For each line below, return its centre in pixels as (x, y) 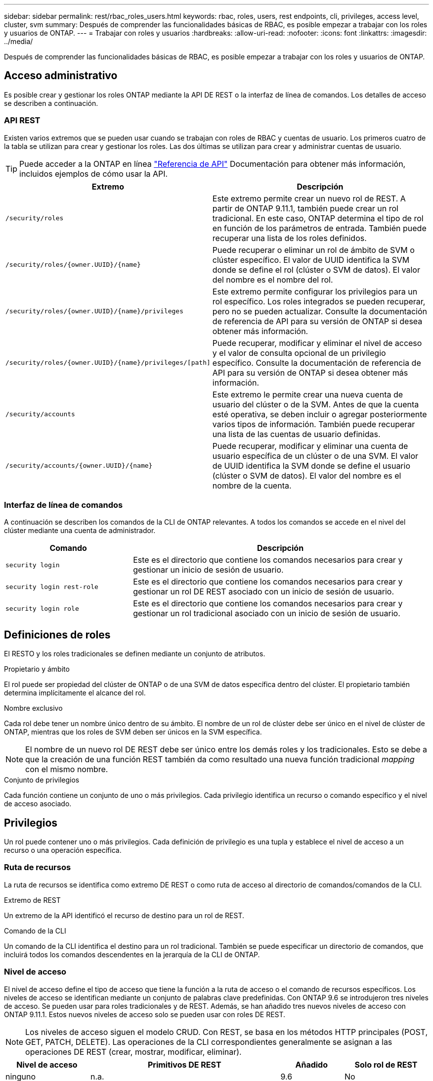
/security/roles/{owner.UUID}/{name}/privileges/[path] (108, 363)
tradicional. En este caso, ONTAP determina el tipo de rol (318, 218)
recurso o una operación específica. (63, 850)
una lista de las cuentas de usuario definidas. (296, 434)
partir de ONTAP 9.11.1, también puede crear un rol (305, 208)
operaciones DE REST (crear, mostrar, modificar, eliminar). (133, 1052)
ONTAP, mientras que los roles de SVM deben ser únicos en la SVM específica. (133, 732)
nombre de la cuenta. (252, 485)
